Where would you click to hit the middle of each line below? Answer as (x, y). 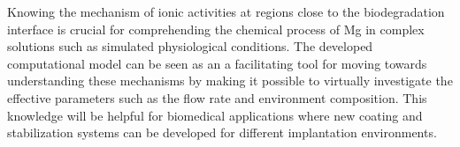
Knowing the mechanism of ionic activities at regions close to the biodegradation (226, 11)
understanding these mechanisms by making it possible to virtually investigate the (230, 81)
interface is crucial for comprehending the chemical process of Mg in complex (216, 29)
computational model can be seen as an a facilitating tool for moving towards (217, 63)
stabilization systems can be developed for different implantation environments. (222, 132)
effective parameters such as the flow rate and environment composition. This (217, 97)
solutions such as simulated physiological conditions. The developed (190, 46)
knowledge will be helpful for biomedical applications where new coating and (215, 115)
